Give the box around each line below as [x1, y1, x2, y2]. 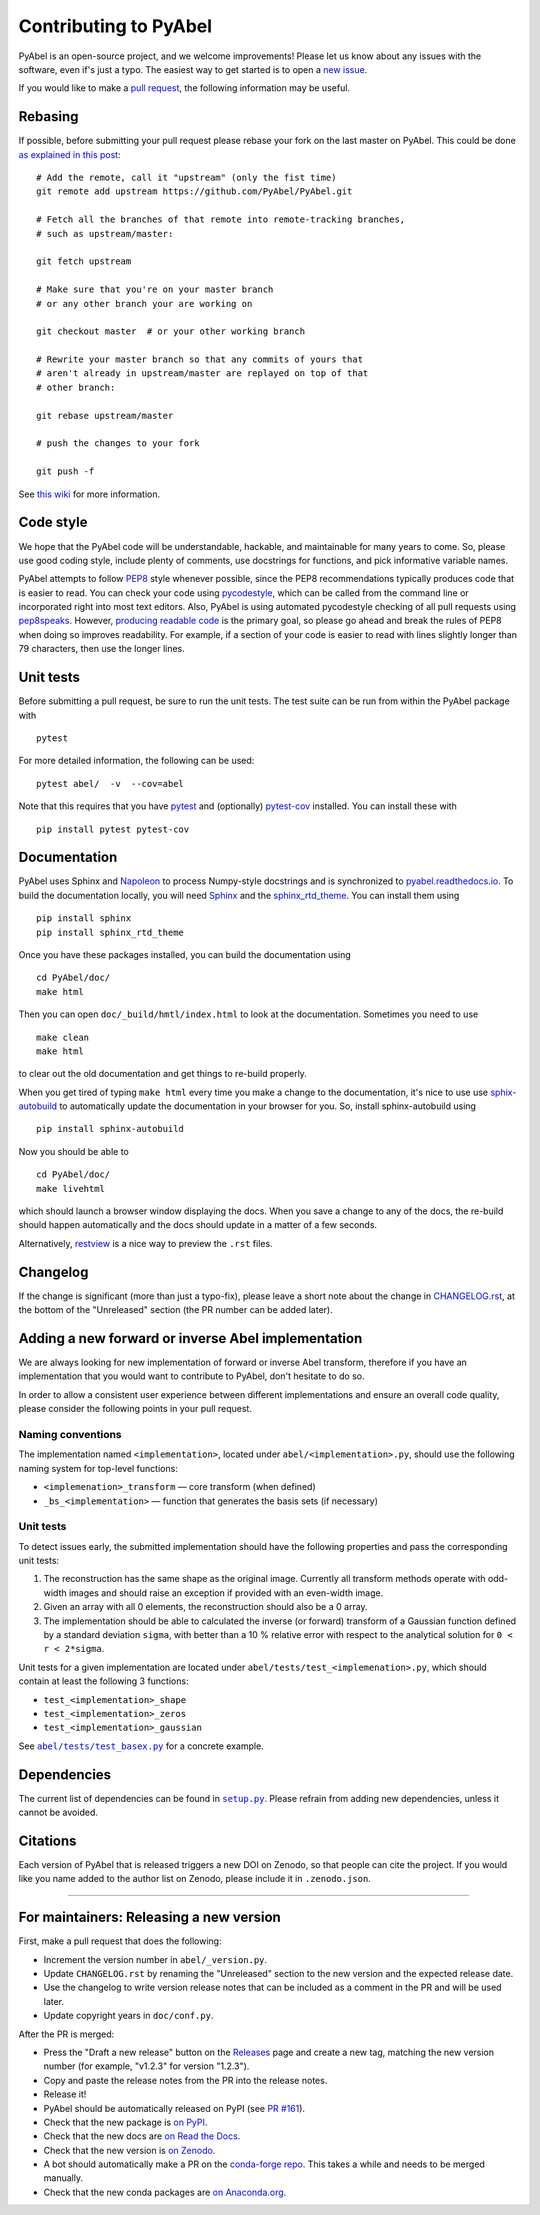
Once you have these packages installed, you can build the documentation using [18, 948, 352, 960]
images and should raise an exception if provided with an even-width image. [68, 1586, 384, 1599]
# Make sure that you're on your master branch [36, 284, 274, 295]
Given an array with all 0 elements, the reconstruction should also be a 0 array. [43, 1601, 369, 1613]
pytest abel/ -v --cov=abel [36, 778, 185, 789]
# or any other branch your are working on [36, 298, 253, 309]
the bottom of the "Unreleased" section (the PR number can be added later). [18, 1304, 334, 1316]
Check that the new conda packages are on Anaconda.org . [43, 2186, 287, 2198]
